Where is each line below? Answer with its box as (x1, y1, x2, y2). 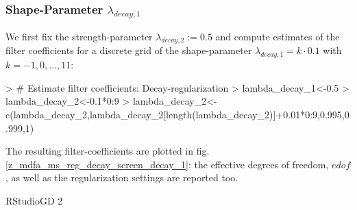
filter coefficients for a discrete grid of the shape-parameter (5, 43, 252, 57)
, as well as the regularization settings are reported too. (5, 170, 238, 185)
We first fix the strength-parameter (5, 29, 153, 43)
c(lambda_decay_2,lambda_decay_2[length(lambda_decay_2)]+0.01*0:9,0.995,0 (5, 107, 349, 121)
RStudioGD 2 (5, 193, 63, 207)
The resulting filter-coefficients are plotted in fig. (5, 144, 210, 158)
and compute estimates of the (215, 29, 340, 43)
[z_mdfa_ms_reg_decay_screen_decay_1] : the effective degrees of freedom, (5, 157, 329, 171)
